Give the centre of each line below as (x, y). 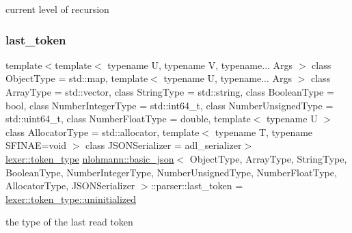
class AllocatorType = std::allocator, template (103, 132)
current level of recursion (57, 9)
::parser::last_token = (197, 186)
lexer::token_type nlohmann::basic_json (90, 158)
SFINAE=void (36, 145)
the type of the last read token (69, 222)
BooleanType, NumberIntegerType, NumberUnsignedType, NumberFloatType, (171, 172)
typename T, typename (264, 132)
